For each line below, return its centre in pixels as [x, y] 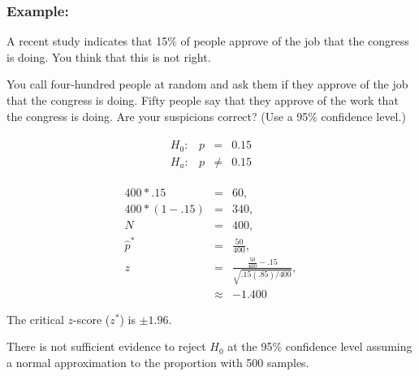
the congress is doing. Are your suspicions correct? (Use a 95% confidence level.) [206, 116]
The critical [35, 319]
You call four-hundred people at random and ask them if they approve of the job [207, 84]
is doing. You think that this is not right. [109, 56]
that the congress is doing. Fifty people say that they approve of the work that [203, 100]
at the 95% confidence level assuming [320, 346]
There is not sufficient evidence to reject [106, 346]
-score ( [92, 319]
